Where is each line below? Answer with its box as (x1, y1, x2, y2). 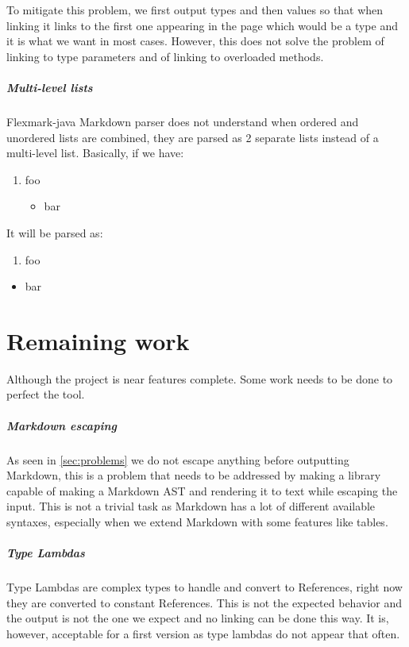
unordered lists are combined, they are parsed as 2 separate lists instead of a (6, 129, 379, 145)
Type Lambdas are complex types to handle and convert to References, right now (6, 579, 403, 595)
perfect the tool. (6, 386, 85, 402)
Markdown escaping (6, 417, 117, 433)
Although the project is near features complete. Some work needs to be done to (6, 370, 393, 387)
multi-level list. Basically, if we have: (6, 144, 184, 161)
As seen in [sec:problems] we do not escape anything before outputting (6, 451, 349, 468)
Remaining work (6, 324, 190, 356)
